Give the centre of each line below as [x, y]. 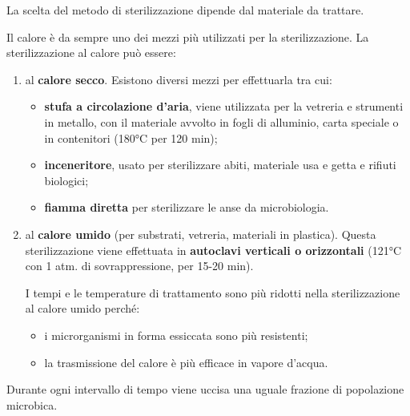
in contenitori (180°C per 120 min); [131, 137]
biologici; [66, 180]
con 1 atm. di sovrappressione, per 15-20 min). [139, 266]
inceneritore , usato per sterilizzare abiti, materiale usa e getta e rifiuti [220, 165]
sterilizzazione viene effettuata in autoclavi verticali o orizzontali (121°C [213, 250]
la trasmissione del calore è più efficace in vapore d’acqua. [186, 362]
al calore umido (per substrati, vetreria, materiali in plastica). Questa [201, 234]
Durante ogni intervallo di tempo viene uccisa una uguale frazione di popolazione [205, 389]
